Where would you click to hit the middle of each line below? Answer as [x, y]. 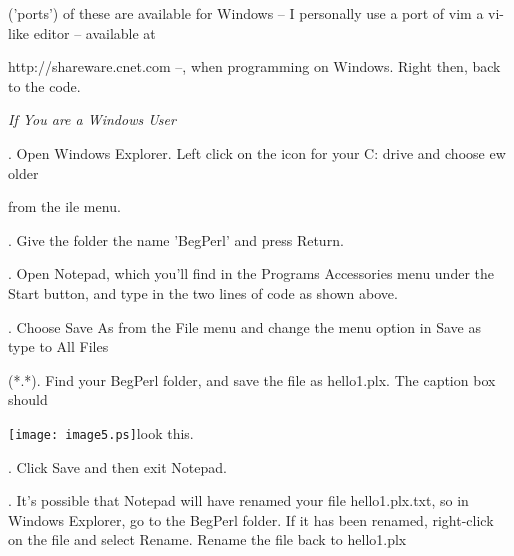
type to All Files [58, 346]
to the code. [44, 85]
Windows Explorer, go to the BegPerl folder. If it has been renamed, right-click [251, 519]
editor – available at [94, 32]
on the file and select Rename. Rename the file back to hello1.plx [207, 539]
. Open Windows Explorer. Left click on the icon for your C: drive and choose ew [257, 152]
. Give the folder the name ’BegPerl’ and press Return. [176, 239]
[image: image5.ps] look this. [101, 432]
